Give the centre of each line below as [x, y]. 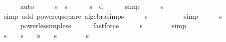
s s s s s [46, 35]
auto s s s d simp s [92, 6]
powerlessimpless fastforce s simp [103, 25]
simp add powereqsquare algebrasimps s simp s [113, 16]
